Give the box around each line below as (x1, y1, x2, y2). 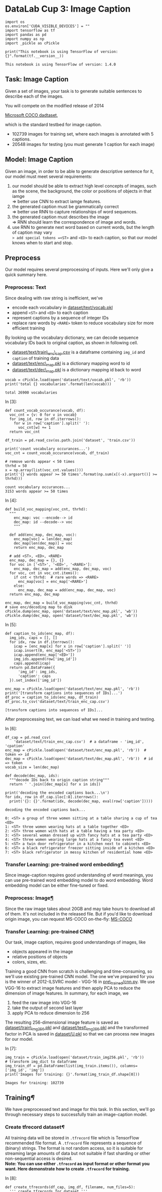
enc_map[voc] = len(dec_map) (14, 537, 73, 542)
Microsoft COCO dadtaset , (5, 112, 58, 118)
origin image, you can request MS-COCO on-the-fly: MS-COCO (5, 916, 132, 922)
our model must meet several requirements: (5, 174, 92, 179)
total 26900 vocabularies (5, 390, 57, 395)
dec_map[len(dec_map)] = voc (14, 541, 73, 546)
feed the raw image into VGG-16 (12, 999, 77, 1005)
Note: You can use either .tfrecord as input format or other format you (5, 1160, 150, 1166)
